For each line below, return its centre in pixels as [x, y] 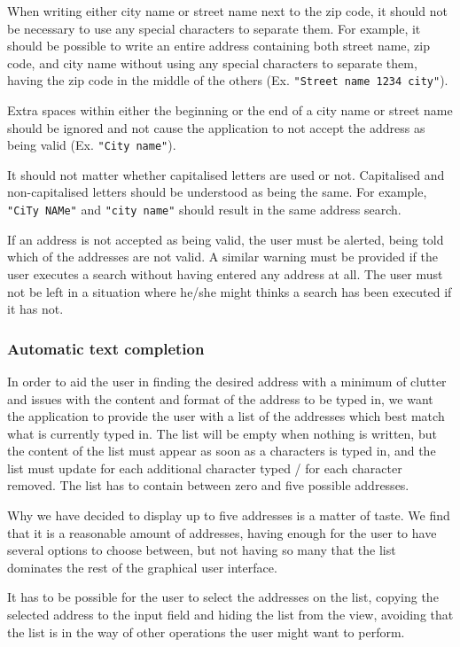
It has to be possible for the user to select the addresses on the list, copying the [223, 597]
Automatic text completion [106, 348]
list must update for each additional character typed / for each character [205, 468]
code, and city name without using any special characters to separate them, [212, 62]
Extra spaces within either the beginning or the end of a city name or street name [230, 110]
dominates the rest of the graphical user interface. [142, 567]
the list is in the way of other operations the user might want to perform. [206, 631]
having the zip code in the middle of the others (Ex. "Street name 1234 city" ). [228, 80]
